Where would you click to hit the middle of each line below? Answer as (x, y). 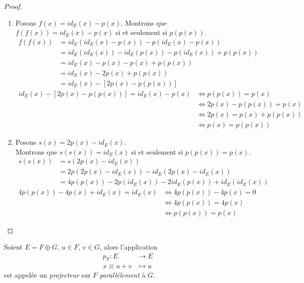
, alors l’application (129, 247)
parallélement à (122, 275)
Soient (13, 247)
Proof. (13, 6)
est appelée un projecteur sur (47, 275)
